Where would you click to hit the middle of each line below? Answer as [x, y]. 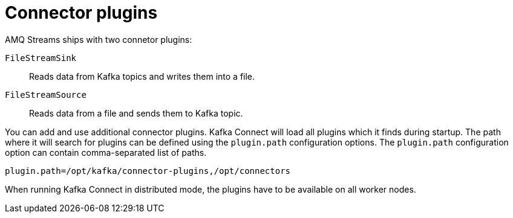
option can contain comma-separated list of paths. [106, 152]
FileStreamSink [41, 58]
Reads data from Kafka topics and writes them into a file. [142, 76]
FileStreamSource [46, 95]
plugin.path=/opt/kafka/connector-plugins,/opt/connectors [148, 171]
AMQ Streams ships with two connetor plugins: [99, 39]
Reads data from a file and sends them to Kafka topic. [136, 113]
